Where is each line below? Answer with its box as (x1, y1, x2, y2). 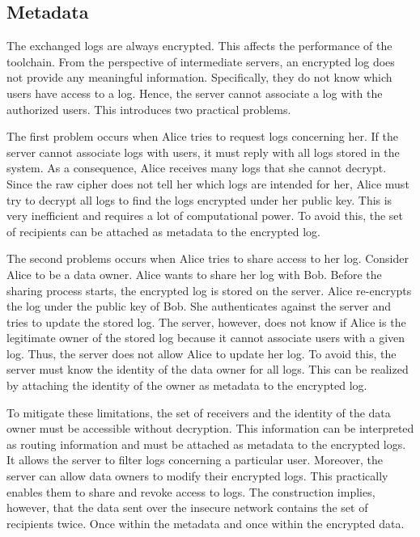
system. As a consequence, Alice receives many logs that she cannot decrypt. (6, 159, 387, 176)
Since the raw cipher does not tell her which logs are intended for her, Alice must (6, 175, 409, 192)
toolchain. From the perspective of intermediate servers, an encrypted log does (6, 53, 395, 70)
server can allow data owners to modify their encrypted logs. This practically (6, 467, 388, 484)
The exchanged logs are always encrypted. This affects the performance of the (6, 37, 392, 54)
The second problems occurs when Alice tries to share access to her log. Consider (6, 250, 409, 267)
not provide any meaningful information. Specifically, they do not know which (6, 69, 392, 86)
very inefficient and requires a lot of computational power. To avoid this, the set (6, 207, 403, 224)
